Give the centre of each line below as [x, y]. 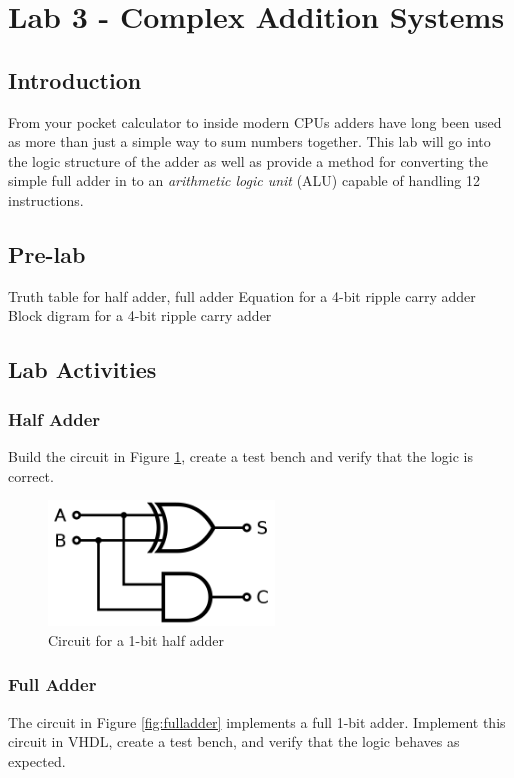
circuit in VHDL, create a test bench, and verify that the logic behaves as [234, 741]
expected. [37, 760]
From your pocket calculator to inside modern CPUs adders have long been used [255, 121]
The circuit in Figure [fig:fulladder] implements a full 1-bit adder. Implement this [257, 721]
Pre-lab [47, 253]
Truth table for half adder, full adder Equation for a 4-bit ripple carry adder [242, 295]
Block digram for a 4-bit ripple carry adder [140, 315]
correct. [31, 475]
